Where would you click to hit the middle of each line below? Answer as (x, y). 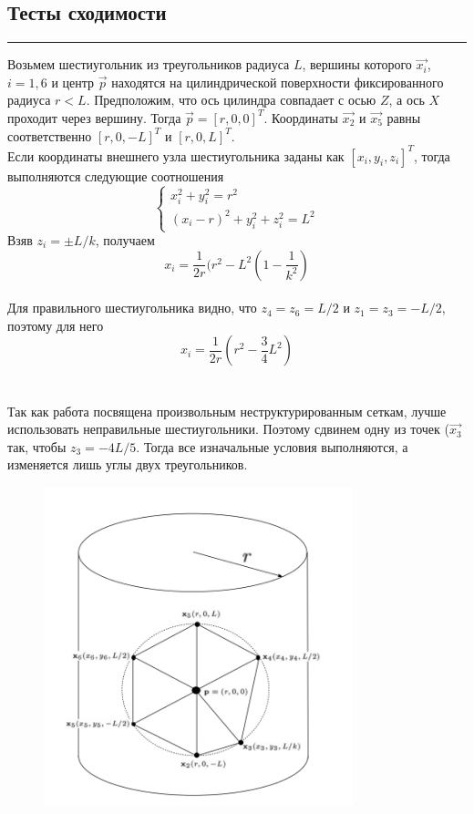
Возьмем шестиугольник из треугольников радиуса (149, 64)
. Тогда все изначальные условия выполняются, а (272, 446)
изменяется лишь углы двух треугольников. (128, 464)
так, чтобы (37, 446)
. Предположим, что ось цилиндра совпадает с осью (231, 100)
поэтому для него (56, 325)
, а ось (407, 100)
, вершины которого (357, 64)
